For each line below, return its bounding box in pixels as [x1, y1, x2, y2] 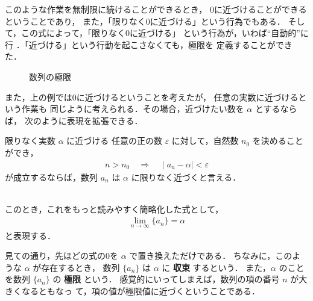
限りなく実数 [5, 134, 55, 147]
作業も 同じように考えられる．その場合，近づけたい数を [21, 102, 244, 115]
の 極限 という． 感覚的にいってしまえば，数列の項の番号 [52, 273, 280, 285]
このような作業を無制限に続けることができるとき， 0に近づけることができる [5, 3, 307, 15]
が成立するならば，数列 [5, 170, 98, 183]
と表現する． [5, 229, 55, 241]
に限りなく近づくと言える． [131, 170, 241, 183]
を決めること [252, 134, 303, 147]
